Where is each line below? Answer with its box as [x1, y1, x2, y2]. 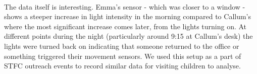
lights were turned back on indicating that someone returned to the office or [4, 40, 239, 51]
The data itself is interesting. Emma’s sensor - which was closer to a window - [4, 1, 245, 12]
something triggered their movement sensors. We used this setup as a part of [4, 50, 241, 61]
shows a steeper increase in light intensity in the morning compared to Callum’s [4, 11, 251, 22]
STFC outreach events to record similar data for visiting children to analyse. [4, 60, 241, 71]
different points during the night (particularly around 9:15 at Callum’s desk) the [4, 31, 253, 41]
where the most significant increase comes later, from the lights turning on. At [4, 21, 247, 31]
